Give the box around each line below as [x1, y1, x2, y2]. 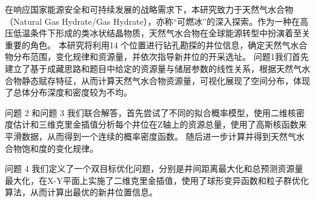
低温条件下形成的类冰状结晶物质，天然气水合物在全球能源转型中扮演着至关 [13, 27, 310, 39]
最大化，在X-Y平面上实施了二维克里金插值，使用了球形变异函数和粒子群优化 [5, 174, 309, 186]
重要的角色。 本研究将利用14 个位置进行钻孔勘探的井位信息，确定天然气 [5, 38, 291, 51]
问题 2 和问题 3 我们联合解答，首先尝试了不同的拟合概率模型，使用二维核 [5, 106, 296, 119]
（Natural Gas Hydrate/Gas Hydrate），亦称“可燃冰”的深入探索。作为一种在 [5, 15, 300, 27]
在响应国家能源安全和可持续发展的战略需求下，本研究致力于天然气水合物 [5, 3, 293, 15]
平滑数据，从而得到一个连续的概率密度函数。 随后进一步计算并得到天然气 [5, 129, 296, 142]
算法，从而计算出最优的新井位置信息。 [5, 186, 157, 198]
